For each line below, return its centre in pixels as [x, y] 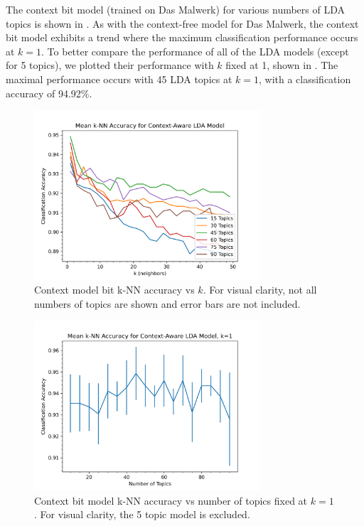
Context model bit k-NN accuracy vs [114, 290]
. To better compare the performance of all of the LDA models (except [195, 51]
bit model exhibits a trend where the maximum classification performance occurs [182, 37]
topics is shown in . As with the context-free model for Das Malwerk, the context [182, 23]
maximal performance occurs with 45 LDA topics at [119, 79]
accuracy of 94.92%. [49, 93]
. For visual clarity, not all [260, 290]
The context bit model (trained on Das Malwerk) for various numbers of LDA [176, 9]
